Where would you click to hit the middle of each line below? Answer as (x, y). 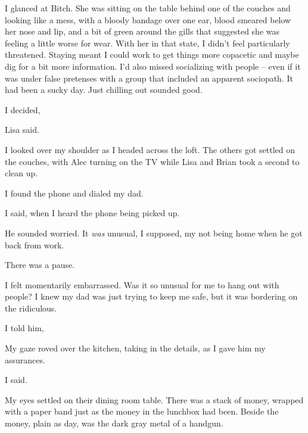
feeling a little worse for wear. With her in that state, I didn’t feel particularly (147, 43)
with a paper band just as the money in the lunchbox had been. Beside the (142, 411)
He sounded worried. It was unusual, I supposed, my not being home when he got (154, 233)
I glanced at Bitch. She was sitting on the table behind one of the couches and (148, 8)
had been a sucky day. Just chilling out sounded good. (104, 90)
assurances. (25, 359)
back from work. (35, 244)
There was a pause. (40, 265)
